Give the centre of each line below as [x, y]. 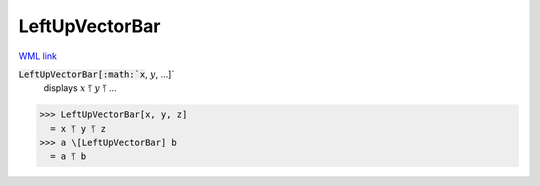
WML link [38, 56]
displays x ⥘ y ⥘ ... [80, 88]
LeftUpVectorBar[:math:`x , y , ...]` [96, 74]
